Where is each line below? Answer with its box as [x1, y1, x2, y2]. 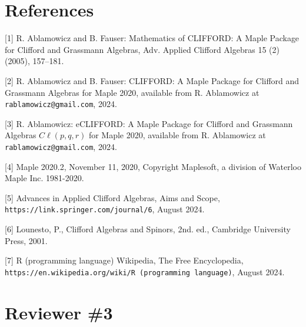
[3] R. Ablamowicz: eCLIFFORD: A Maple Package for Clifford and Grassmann [5, 117, 293, 129]
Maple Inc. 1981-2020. [5, 172, 84, 184]
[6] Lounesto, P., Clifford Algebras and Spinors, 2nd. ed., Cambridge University [5, 223, 291, 235]
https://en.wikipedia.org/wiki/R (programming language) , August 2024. [5, 265, 285, 278]
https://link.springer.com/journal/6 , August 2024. [5, 203, 205, 215]
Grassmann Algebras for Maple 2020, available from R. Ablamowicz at [5, 86, 260, 98]
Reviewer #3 [5, 300, 113, 324]
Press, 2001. [5, 234, 48, 246]
